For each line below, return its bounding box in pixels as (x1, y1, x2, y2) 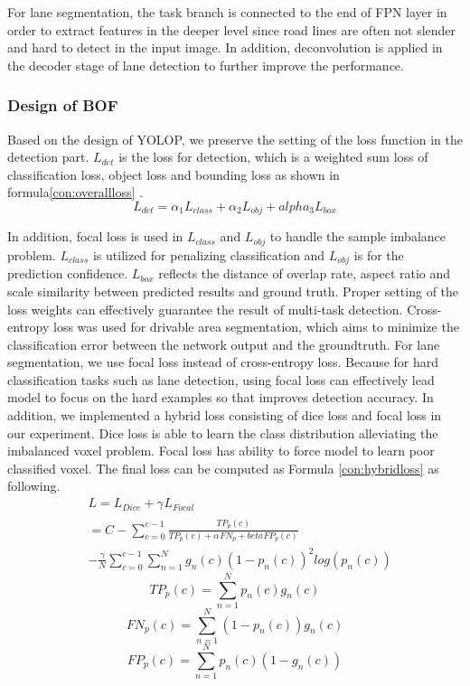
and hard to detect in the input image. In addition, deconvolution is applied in (7, 38, 443, 57)
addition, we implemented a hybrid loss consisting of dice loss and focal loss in (7, 406, 442, 425)
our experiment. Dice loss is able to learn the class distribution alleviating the (7, 423, 438, 442)
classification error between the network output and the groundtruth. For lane (7, 334, 440, 353)
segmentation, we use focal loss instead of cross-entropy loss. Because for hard (7, 352, 439, 371)
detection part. (7, 147, 89, 166)
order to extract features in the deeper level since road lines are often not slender (7, 20, 456, 39)
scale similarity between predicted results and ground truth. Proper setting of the (7, 281, 459, 300)
